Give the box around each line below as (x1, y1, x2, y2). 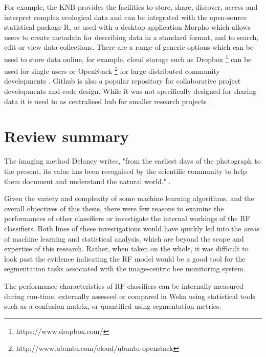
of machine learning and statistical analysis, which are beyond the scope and (4, 233, 244, 244)
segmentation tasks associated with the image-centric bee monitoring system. (4, 263, 246, 274)
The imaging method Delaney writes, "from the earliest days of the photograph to (4, 155, 261, 166)
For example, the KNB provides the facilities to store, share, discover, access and (4, 2, 258, 12)
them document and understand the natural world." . (4, 175, 171, 186)
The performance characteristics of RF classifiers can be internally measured (4, 280, 243, 291)
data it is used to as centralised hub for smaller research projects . (4, 95, 211, 106)
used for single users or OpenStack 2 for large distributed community (4, 64, 220, 76)
